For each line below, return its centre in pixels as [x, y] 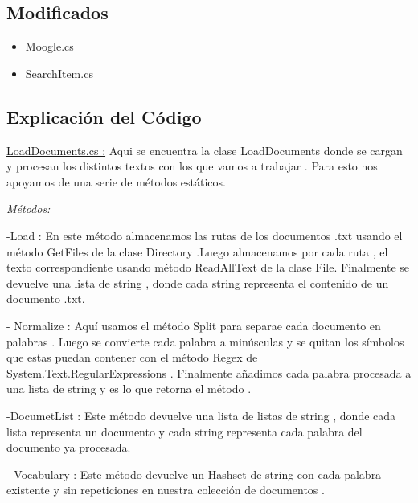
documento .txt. [46, 299]
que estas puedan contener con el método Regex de [132, 357]
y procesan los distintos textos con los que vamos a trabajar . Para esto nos [192, 166]
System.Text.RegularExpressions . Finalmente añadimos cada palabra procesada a [209, 372]
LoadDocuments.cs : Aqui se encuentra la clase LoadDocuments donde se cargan [205, 150]
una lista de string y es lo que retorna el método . [129, 388]
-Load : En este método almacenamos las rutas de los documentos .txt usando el [205, 235]
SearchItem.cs [59, 73]
